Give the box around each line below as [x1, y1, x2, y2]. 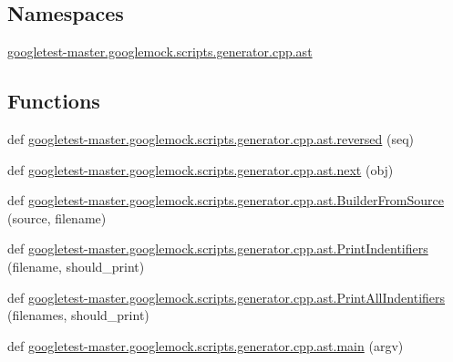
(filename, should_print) [7, 256, 145, 275]
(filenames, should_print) [7, 305, 149, 325]
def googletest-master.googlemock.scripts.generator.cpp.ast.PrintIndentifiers [7, 239, 428, 258]
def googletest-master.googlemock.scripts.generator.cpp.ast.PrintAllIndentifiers [7, 287, 446, 306]
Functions [7, 87, 100, 115]
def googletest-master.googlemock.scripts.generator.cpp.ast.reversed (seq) [7, 129, 415, 148]
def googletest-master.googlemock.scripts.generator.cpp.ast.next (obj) [7, 160, 394, 179]
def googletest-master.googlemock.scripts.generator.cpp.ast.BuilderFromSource [7, 191, 445, 210]
